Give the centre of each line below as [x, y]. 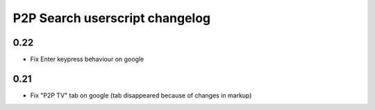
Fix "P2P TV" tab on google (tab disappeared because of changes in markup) [141, 95]
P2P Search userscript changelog [112, 18]
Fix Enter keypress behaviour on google [87, 59]
